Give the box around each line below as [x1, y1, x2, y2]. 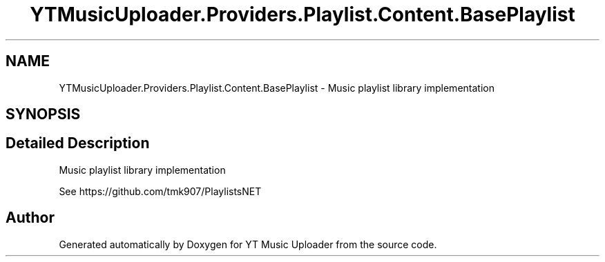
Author [6, 209, 55, 227]
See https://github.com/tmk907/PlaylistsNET [59, 185, 262, 197]
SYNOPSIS [6, 105, 81, 123]
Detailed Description [6, 134, 150, 152]
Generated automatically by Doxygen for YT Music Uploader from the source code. [59, 238, 437, 250]
